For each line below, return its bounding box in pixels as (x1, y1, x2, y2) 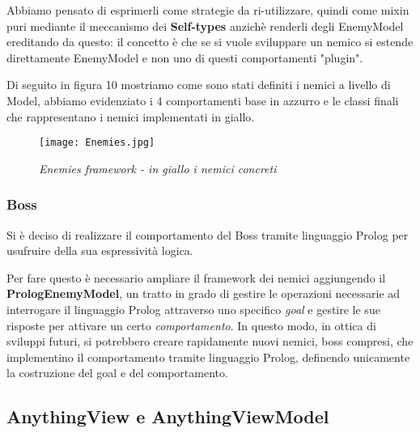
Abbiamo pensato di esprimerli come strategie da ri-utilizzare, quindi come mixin (6, 2, 409, 18)
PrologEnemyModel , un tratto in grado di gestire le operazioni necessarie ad (6, 285, 401, 302)
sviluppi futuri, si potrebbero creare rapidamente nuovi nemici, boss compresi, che (6, 333, 414, 350)
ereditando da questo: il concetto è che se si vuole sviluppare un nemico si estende (6, 33, 414, 50)
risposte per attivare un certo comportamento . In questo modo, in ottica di (6, 316, 376, 333)
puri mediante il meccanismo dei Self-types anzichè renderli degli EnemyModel (6, 17, 404, 34)
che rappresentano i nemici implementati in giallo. (6, 108, 255, 125)
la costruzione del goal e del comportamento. (6, 364, 228, 381)
